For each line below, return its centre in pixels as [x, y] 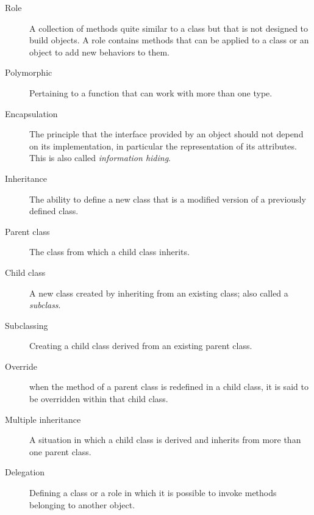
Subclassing [27, 325]
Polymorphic [29, 72]
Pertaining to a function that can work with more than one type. [151, 92]
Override [21, 366]
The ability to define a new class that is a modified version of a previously [168, 199]
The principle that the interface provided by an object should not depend [166, 134]
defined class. [54, 211]
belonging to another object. [82, 504]
